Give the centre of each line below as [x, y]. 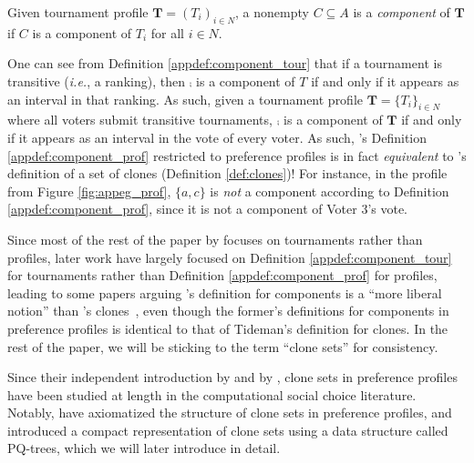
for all [168, 32]
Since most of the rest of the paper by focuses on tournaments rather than [215, 239]
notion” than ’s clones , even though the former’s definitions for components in [228, 311]
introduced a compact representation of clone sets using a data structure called [228, 430]
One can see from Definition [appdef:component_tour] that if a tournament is [225, 63]
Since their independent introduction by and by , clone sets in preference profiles [232, 377]
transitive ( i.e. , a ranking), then [96, 81]
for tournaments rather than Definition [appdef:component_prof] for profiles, [222, 275]
